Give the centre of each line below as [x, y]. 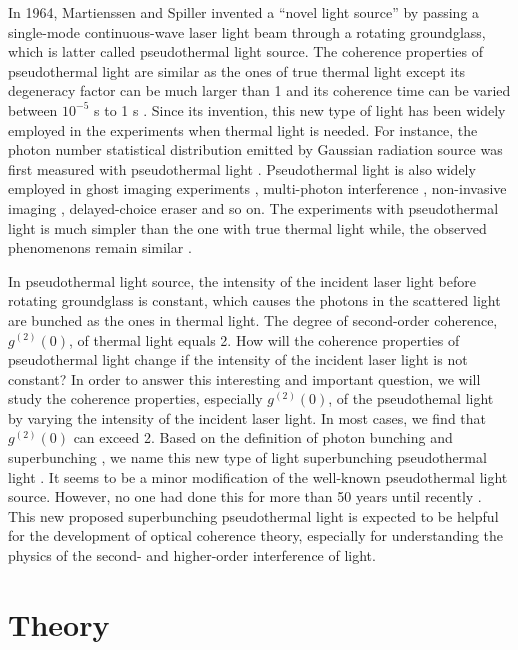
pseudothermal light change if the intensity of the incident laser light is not [238, 359]
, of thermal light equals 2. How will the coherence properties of [264, 339]
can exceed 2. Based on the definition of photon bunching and [263, 437]
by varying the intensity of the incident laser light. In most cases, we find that [247, 417]
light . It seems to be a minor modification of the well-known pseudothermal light [258, 476]
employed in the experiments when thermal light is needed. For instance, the [243, 129]
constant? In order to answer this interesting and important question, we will [244, 378]
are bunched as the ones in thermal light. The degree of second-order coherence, [253, 319]
